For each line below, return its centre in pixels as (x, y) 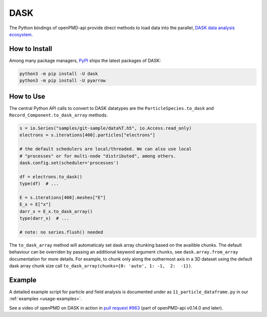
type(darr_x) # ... (44, 218)
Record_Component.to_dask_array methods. (59, 115)
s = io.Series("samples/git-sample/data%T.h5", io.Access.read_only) (106, 128)
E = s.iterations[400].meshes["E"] (63, 197)
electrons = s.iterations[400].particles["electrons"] (87, 135)
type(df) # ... (39, 184)
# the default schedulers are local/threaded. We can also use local (106, 149)
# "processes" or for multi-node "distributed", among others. (98, 156)
